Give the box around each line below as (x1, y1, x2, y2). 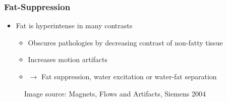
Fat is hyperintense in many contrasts (16, 20, 133, 31)
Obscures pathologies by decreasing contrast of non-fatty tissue (28, 37, 223, 47)
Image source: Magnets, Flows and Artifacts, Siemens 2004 (24, 88, 206, 98)
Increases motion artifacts (28, 54, 107, 65)
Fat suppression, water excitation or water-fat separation (41, 71, 217, 81)
